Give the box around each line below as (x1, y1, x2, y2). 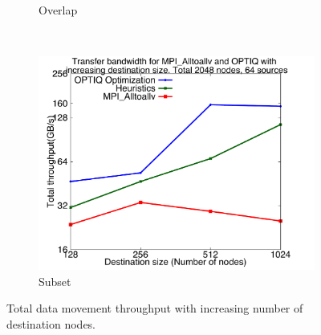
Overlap (39, 2, 78, 18)
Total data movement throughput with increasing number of (6, 300, 303, 317)
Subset (39, 272, 71, 289)
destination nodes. (6, 315, 96, 332)
